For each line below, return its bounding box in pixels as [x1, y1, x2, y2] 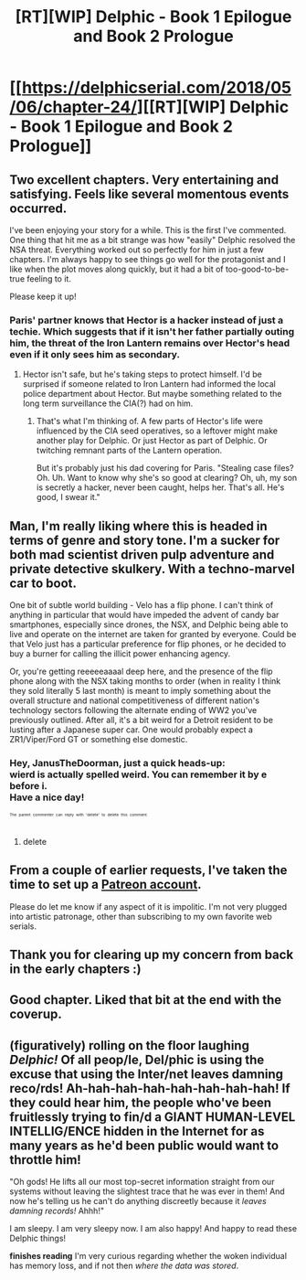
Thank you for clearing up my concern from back [9, 947, 294, 963]
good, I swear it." [36, 492, 100, 503]
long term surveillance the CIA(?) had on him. [22, 398, 194, 409]
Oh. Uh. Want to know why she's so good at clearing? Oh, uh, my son [36, 473, 298, 484]
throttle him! [9, 1152, 82, 1168]
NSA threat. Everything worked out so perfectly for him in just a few [9, 244, 264, 255]
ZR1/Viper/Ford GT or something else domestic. [9, 734, 188, 745]
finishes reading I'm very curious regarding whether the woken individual [9, 1251, 288, 1262]
